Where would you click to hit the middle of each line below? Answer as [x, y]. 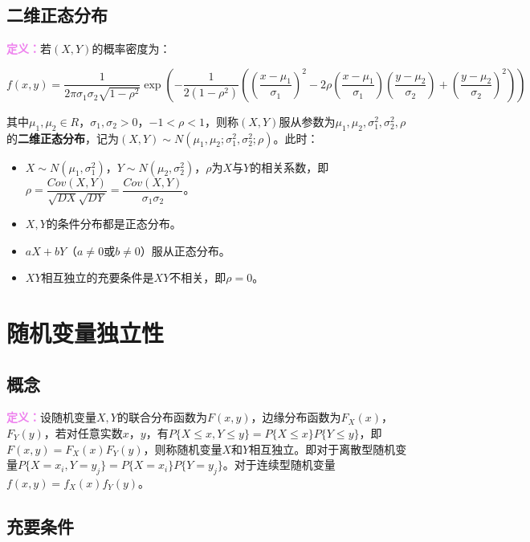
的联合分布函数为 [162, 417]
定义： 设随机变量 [51, 417]
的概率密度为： [131, 49]
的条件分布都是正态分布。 [114, 224]
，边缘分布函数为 [296, 417]
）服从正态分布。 [185, 250]
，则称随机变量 [183, 448]
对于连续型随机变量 [285, 465]
